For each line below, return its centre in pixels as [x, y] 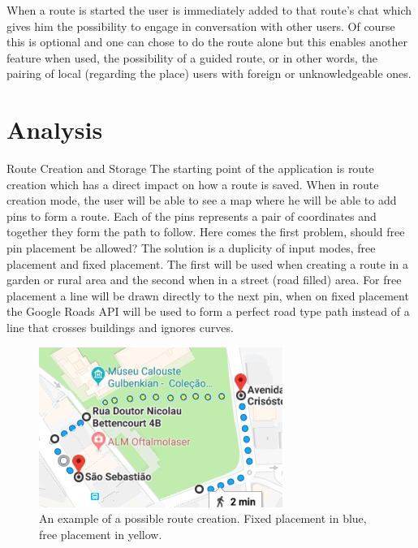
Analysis [55, 129]
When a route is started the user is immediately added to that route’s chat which [209, 10]
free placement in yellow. [101, 534]
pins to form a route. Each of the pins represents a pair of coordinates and [192, 216]
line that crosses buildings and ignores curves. [120, 328]
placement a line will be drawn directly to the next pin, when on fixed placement [208, 295]
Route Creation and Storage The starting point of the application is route [190, 168]
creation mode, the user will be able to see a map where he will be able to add [202, 200]
